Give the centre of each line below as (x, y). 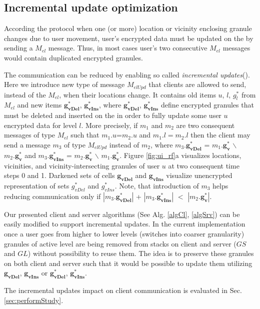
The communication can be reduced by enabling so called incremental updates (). (127, 74)
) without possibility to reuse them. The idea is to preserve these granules (141, 253)
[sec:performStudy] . (34, 300)
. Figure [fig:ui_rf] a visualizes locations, (180, 155)
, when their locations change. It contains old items (137, 94)
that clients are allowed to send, (197, 84)
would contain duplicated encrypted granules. (73, 57)
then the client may (220, 135)
